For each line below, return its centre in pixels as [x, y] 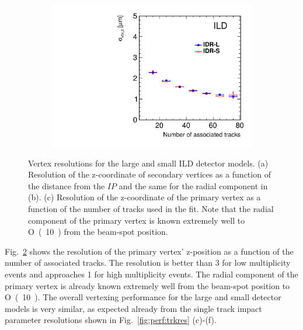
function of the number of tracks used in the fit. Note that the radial [151, 209]
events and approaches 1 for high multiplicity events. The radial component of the [151, 274]
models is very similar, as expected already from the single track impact [133, 308]
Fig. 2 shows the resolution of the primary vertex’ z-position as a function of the [149, 251]
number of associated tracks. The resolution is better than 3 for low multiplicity [148, 263]
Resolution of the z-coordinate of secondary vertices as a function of [149, 174]
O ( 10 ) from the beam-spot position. [98, 232]
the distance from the [67, 185]
